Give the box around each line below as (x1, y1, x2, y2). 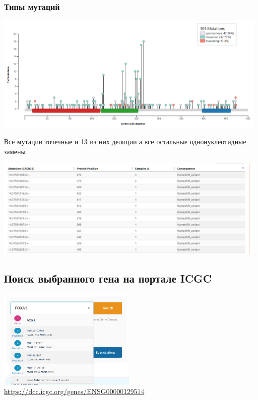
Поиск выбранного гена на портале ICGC (4, 271, 212, 286)
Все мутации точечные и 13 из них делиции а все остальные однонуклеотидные (4, 136, 246, 147)
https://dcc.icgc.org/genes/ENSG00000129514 (4, 386, 144, 397)
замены (4, 146, 26, 156)
